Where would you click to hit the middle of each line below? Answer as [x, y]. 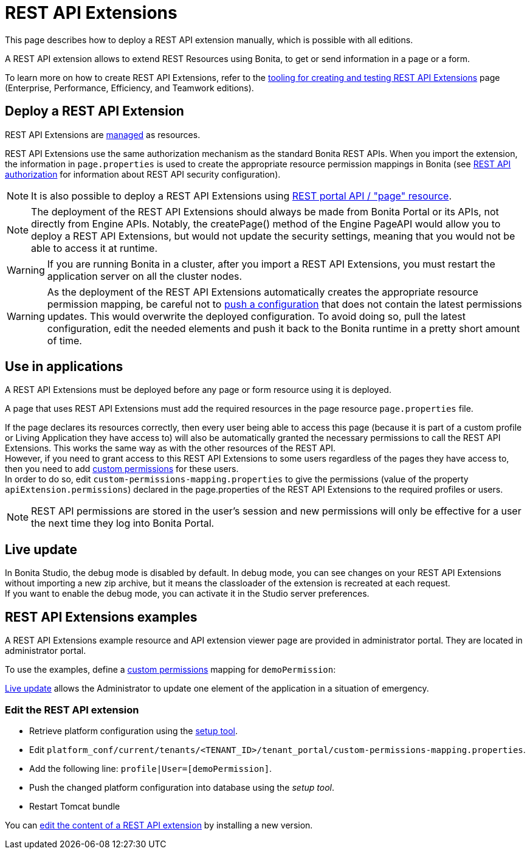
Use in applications [64, 367]
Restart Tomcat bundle [75, 806]
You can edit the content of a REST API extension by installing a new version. [159, 825]
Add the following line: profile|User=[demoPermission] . [151, 768]
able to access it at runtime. [95, 248]
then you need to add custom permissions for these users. [122, 469]
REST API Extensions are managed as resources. [103, 134]
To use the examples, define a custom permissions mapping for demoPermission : [170, 670]
